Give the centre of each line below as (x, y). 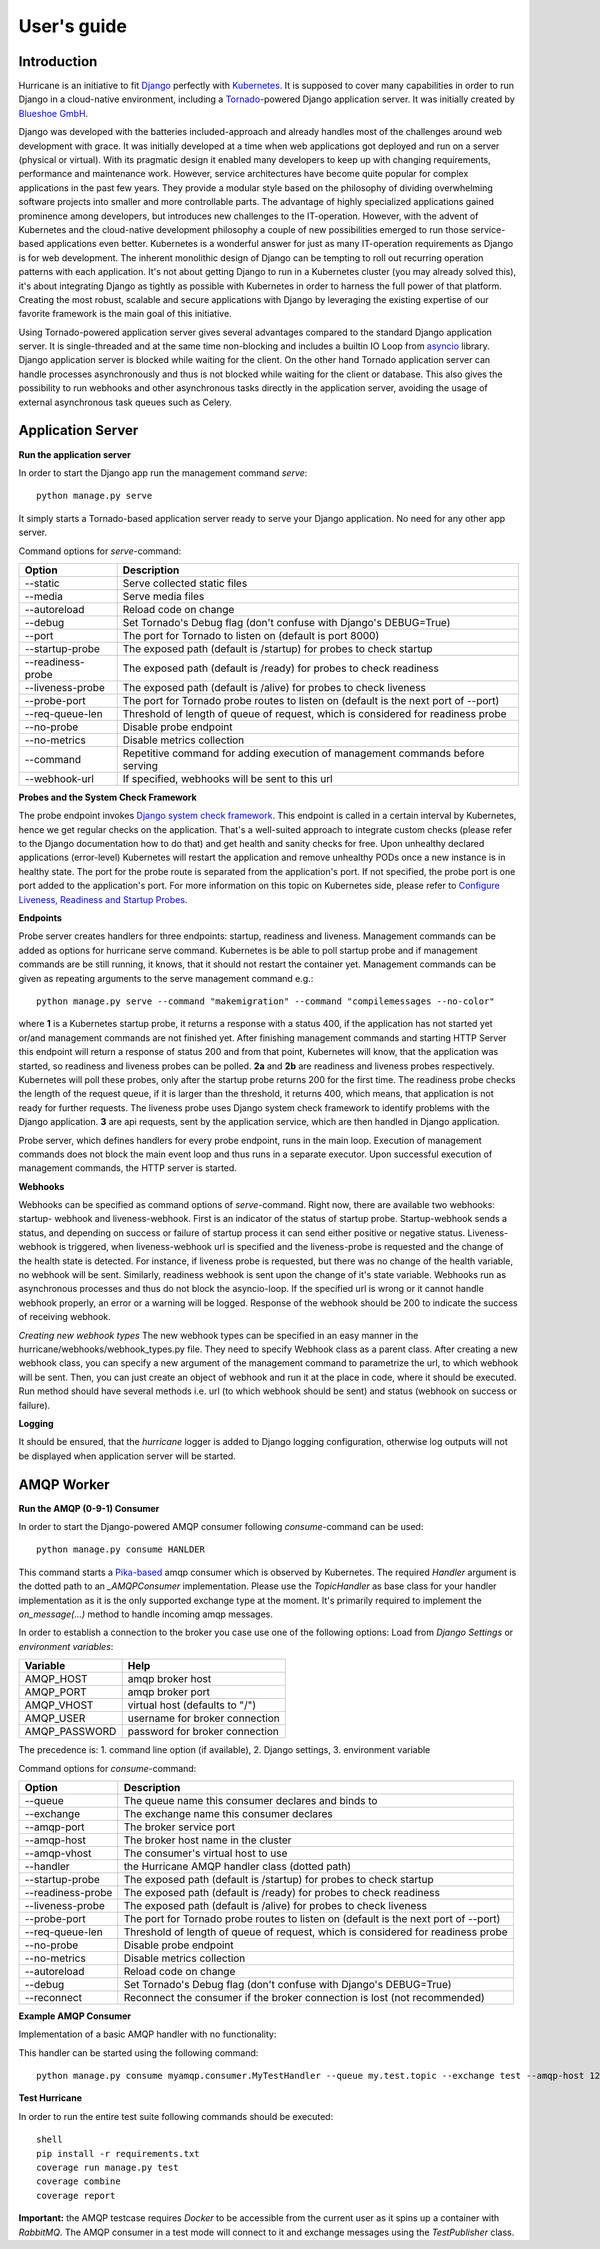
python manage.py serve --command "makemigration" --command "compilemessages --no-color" (265, 1001)
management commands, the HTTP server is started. (127, 1168)
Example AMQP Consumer (75, 2016)
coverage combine (78, 2181)
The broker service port (179, 1827)
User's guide (72, 26)
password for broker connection (203, 1732)
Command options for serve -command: (100, 551)
